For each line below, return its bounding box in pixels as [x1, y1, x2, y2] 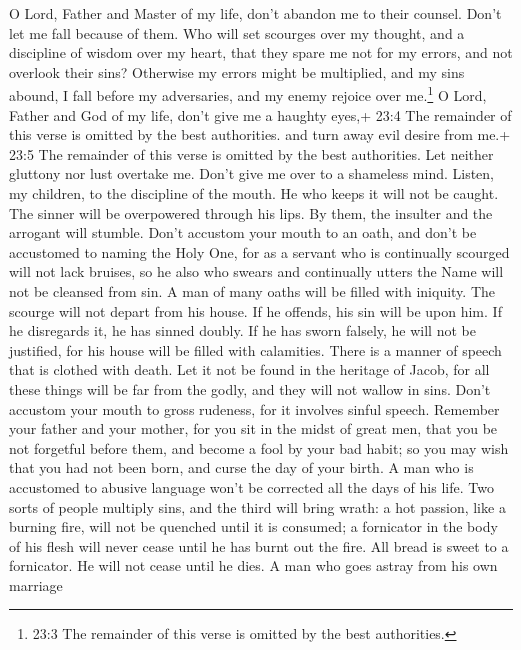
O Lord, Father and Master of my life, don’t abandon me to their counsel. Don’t [9, 3, 502, 23]
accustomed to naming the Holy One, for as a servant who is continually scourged [9, 241, 510, 262]
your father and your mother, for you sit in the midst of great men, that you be [9, 418, 498, 439]
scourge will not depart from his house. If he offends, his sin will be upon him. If [9, 300, 502, 321]
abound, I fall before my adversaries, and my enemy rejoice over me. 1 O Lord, [9, 82, 487, 106]
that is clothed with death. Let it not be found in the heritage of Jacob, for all [9, 359, 490, 380]
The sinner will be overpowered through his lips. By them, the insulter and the [9, 202, 493, 223]
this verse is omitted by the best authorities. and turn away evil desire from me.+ [9, 124, 511, 145]
